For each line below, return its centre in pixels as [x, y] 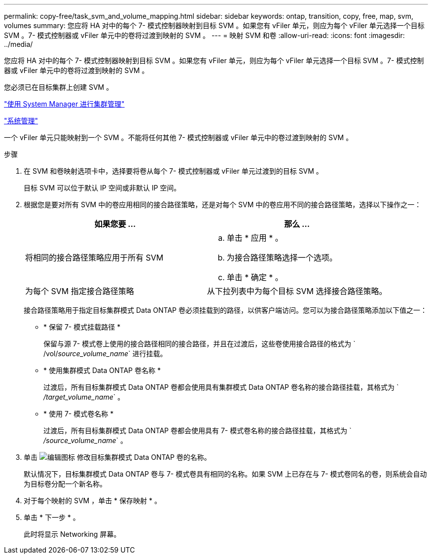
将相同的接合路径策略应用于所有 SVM [94, 258]
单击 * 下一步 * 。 [52, 517]
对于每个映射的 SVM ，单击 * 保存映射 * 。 [92, 501]
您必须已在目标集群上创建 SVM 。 [59, 87]
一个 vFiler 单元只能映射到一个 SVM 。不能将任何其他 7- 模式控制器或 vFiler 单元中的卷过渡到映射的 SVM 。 [179, 137]
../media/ [18, 44]
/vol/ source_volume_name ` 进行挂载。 [105, 353]
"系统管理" [21, 121]
